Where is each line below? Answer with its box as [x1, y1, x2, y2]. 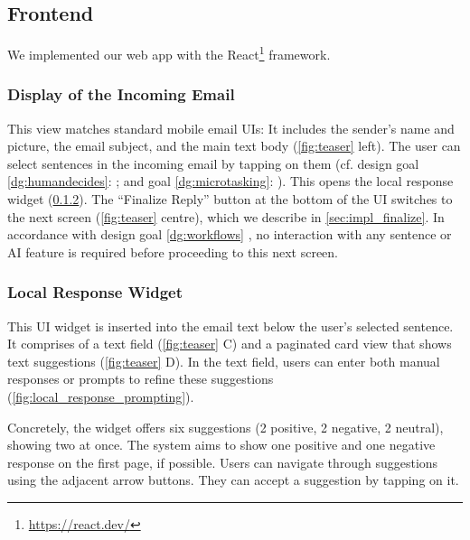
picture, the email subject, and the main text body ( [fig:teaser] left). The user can [7, 136, 461, 155]
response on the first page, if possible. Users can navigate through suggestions [7, 452, 438, 471]
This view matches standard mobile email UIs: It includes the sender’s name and [7, 118, 455, 137]
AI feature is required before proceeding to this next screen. [7, 242, 339, 261]
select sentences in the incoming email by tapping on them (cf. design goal [7, 154, 419, 172]
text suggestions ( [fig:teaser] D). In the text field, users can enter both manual [7, 351, 440, 370]
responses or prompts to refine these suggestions [7, 369, 274, 388]
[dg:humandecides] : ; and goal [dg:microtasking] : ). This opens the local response [7, 172, 454, 191]
